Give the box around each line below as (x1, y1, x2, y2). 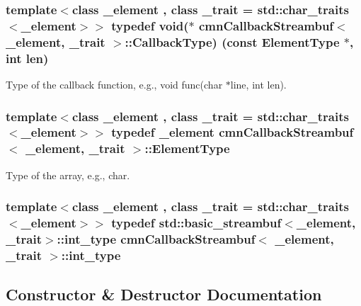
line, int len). (230, 76, 287, 91)
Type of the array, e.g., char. (6, 167, 130, 182)
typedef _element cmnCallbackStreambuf (111, 123, 354, 141)
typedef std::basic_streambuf (111, 214, 282, 232)
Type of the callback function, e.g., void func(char (6, 76, 223, 91)
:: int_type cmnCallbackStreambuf (57, 230, 256, 247)
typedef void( (111, 16, 189, 34)
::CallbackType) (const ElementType (125, 33, 340, 50)
